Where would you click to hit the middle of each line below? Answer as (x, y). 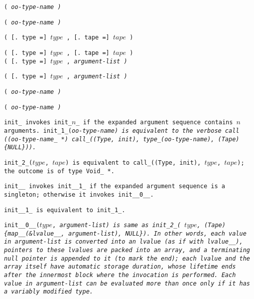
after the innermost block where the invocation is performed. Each (120, 275)
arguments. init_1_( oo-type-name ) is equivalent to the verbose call (122, 131)
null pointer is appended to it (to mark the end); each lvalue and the (127, 258)
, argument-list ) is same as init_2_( (117, 225)
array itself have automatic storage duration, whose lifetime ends (120, 267)
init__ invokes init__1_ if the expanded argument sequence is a (115, 186)
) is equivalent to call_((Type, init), (133, 162)
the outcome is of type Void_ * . (59, 171)
